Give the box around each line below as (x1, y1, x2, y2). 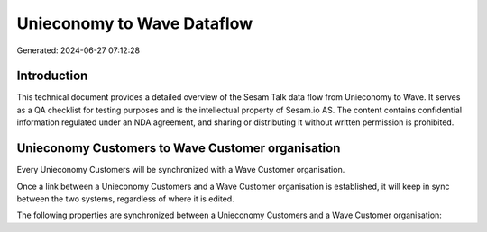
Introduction (16, 68, 88, 84)
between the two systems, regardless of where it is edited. (16, 193, 234, 204)
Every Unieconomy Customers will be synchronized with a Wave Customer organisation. (16, 165, 345, 175)
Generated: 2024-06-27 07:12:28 (16, 45, 140, 56)
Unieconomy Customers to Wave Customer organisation (16, 140, 341, 156)
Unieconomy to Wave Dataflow (16, 13, 253, 33)
